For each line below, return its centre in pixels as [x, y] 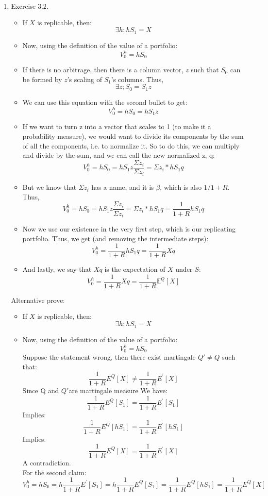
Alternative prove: [38, 300]
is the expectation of [135, 269]
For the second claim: [54, 472]
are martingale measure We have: [118, 390]
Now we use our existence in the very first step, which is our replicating [129, 228]
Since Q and [41, 390]
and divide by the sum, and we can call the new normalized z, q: [119, 155]
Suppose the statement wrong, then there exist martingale [109, 357]
